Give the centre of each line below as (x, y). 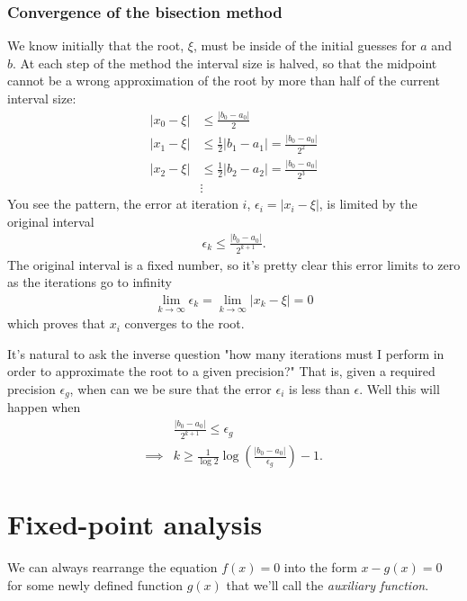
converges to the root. (184, 323)
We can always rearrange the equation (112, 567)
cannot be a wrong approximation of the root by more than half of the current (224, 81)
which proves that (57, 323)
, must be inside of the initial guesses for (305, 45)
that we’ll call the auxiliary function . (328, 584)
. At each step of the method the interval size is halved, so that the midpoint (225, 63)
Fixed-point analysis (135, 524)
